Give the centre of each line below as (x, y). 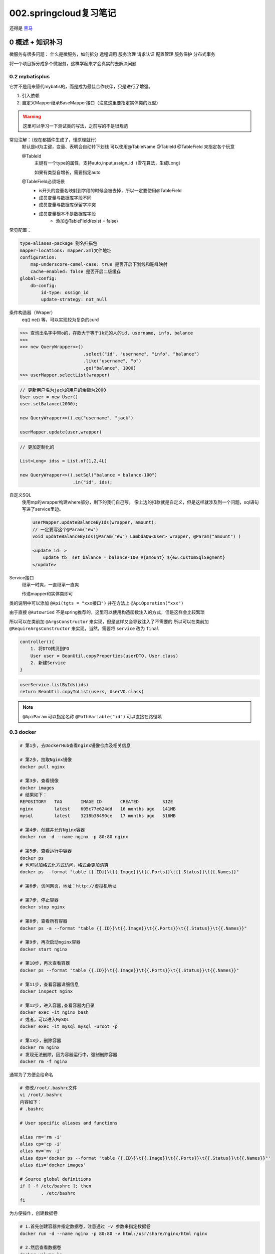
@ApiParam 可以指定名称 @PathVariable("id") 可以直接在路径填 (92, 716)
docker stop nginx (42, 907)
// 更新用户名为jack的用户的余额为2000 (63, 390)
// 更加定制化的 (37, 447)
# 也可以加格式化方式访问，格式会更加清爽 (64, 865)
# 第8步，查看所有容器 (44, 921)
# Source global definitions (56, 1179)
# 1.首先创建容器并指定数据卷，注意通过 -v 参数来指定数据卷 (85, 1227)
